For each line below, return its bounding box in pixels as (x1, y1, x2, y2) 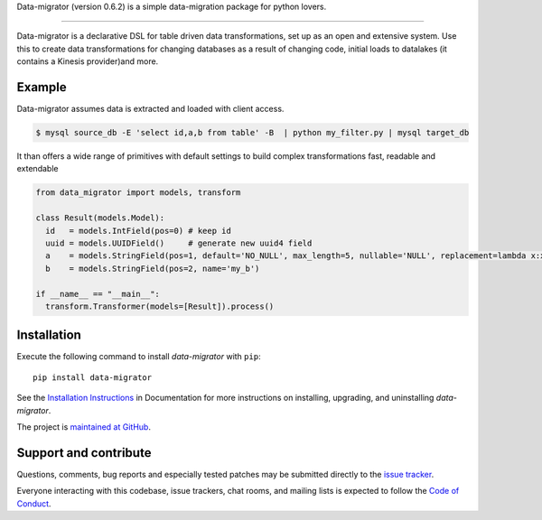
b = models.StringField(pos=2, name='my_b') (45, 263, 260, 274)
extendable (16, 163, 59, 174)
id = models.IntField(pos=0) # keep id (45, 226, 232, 236)
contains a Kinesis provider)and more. (16, 56, 159, 67)
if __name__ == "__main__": (35, 289, 160, 299)
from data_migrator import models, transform (35, 188, 241, 198)
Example (16, 79, 67, 95)
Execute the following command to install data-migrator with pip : (16, 351, 261, 362)
